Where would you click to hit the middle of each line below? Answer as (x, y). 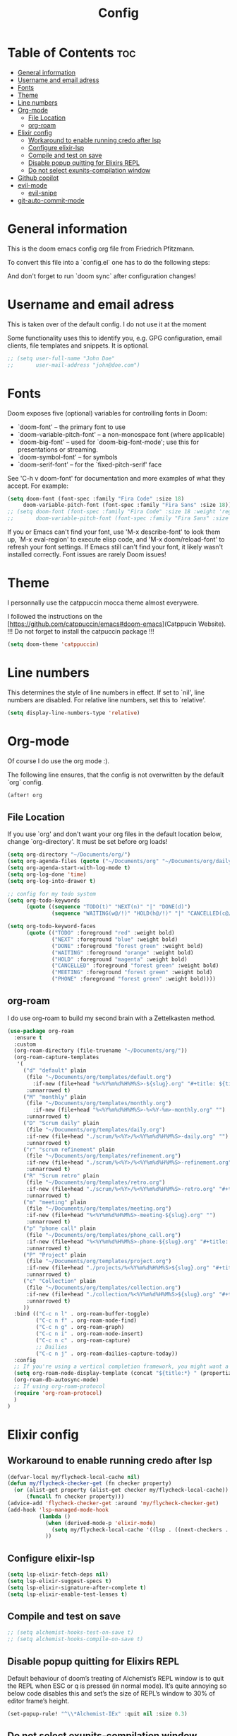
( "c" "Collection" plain (60, 1281)
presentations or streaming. (58, 449)
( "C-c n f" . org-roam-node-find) (86, 1321)
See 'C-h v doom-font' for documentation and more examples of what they (116, 478)
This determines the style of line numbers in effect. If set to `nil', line (106, 692)
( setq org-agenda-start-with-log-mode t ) (69, 868)
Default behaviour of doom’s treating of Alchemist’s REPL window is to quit (116, 1678)
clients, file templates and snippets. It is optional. (78, 346)
